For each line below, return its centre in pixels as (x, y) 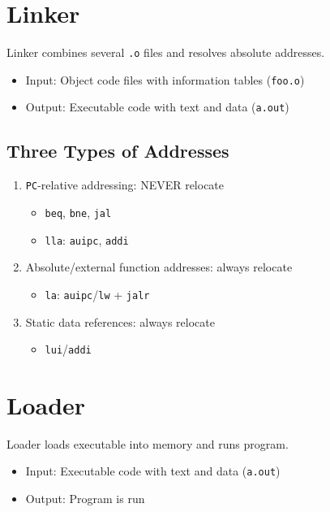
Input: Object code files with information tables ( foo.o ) (165, 79)
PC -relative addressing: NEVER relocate (125, 185)
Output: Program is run (85, 499)
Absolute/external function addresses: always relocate (159, 267)
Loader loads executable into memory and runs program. (148, 443)
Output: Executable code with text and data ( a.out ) (157, 107)
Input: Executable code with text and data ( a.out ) (153, 471)
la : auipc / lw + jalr (97, 294)
